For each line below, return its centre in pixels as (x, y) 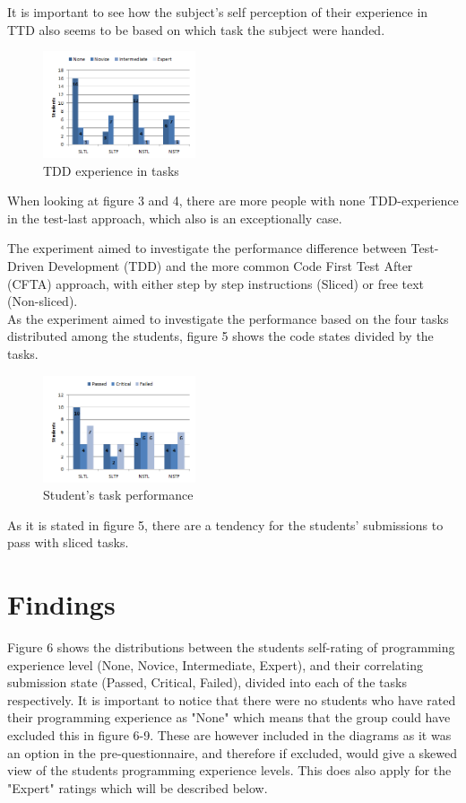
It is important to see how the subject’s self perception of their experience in (218, 12)
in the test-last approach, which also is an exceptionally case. (175, 218)
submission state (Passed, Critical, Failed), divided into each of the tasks (207, 682)
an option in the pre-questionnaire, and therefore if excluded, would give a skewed (232, 752)
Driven (26, 266)
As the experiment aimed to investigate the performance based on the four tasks (228, 318)
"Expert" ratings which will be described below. (138, 787)
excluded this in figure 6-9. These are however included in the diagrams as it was (229, 734)
